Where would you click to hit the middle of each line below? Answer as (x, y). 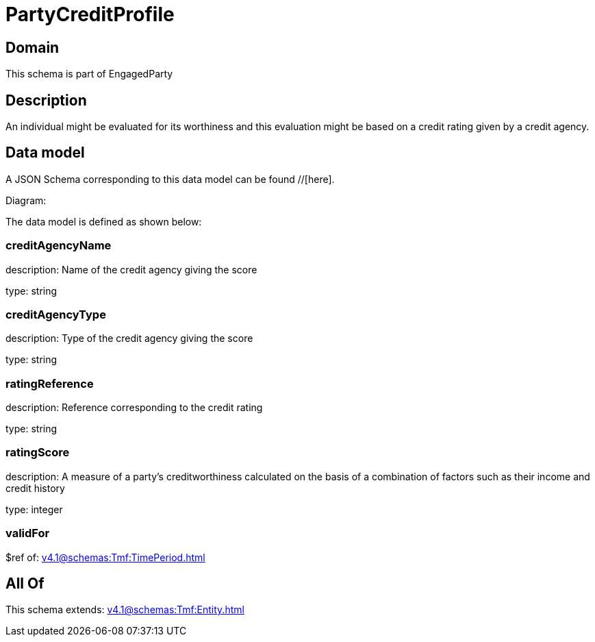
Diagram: (26, 200)
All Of (25, 584)
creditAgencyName (59, 246)
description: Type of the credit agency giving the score (129, 338)
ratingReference (50, 383)
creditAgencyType (56, 314)
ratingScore (38, 453)
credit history (35, 488)
